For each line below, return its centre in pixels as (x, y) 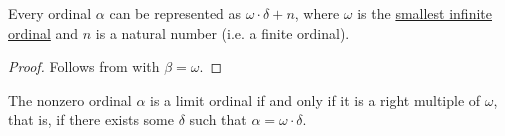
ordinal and (43, 32)
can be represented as (175, 13)
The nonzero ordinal (70, 99)
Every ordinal (50, 13)
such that (218, 119)
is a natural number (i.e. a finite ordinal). (222, 32)
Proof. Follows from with (84, 66)
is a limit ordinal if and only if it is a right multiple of (315, 99)
